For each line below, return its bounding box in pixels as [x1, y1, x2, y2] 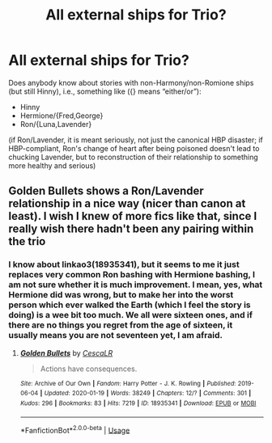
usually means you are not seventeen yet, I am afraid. [8, 330, 223, 341]
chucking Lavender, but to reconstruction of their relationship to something [8, 152, 259, 162]
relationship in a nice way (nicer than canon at [8, 196, 246, 211]
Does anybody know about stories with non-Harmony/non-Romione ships [8, 78, 254, 87]
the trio [8, 234, 46, 248]
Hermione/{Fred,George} [19, 111, 104, 120]
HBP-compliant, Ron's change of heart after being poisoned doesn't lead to [8, 143, 260, 153]
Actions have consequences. [40, 364, 138, 373]
